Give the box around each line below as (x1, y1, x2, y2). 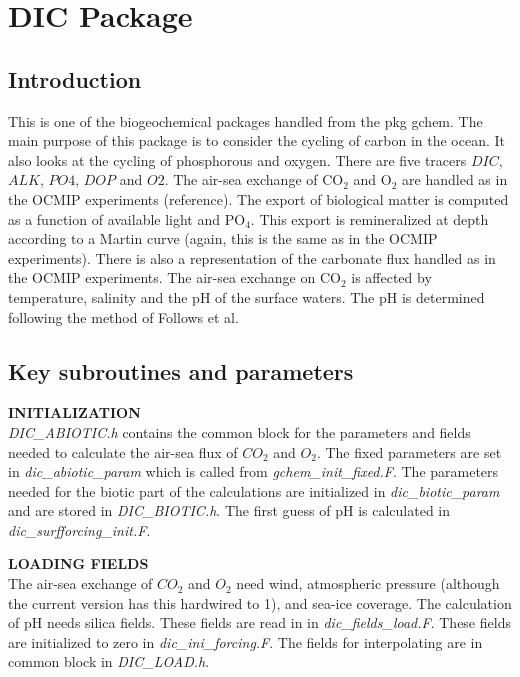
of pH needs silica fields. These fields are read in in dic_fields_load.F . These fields (8, 612, 511, 633)
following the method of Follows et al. (8, 306, 239, 327)
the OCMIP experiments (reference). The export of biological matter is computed (8, 188, 509, 209)
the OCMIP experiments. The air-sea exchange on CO (8, 267, 341, 288)
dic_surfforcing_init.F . (8, 519, 151, 540)
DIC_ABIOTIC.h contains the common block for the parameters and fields (8, 421, 471, 442)
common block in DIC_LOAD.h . (8, 651, 210, 672)
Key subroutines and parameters (8, 355, 354, 386)
